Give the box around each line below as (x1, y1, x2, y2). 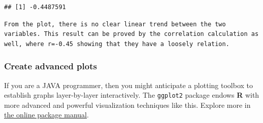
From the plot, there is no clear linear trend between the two (4, 20, 226, 28)
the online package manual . (4, 109, 89, 120)
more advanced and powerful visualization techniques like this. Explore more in (4, 99, 251, 110)
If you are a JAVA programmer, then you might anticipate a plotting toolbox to (4, 79, 253, 90)
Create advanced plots (4, 60, 97, 72)
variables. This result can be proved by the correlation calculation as (4, 30, 259, 38)
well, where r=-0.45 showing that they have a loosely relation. (4, 40, 229, 48)
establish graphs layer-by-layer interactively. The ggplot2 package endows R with (4, 90, 259, 100)
